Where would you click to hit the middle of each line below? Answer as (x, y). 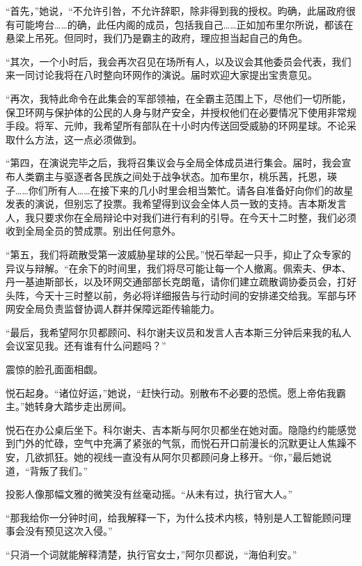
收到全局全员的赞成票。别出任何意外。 (93, 231)
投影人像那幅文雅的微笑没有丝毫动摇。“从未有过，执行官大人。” (149, 494)
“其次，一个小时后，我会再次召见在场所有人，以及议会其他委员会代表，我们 (179, 61)
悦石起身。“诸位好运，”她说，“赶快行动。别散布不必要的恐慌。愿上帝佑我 (171, 392)
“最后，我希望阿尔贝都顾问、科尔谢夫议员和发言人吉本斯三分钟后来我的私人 (179, 332)
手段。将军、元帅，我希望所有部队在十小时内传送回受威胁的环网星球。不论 (176, 126)
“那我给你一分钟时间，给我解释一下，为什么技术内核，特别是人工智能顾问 (174, 517)
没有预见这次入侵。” (69, 531)
